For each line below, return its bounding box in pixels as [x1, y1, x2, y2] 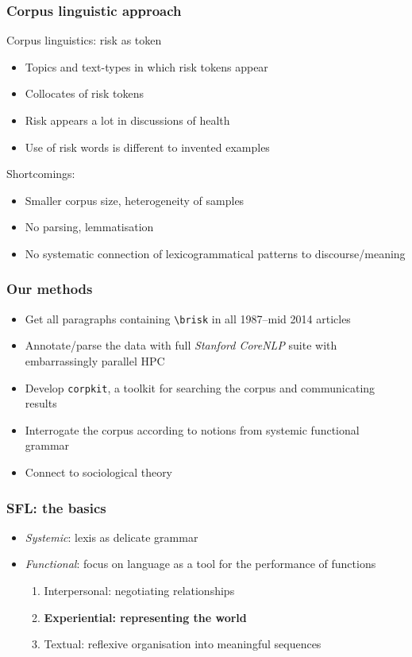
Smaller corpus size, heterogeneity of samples [25, 191, 245, 208]
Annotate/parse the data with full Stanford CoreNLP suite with [25, 337, 337, 354]
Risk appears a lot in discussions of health [25, 112, 230, 128]
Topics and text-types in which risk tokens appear [25, 58, 268, 75]
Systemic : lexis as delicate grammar [25, 528, 198, 545]
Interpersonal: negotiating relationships [44, 582, 235, 599]
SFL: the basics [6, 497, 106, 517]
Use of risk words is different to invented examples [25, 138, 270, 155]
